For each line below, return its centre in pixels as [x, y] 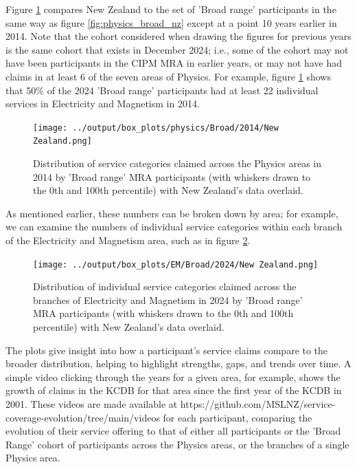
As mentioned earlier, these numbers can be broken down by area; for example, [172, 213]
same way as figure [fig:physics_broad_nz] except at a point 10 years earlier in [171, 22]
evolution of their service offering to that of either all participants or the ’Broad [173, 431]
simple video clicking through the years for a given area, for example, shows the [173, 377]
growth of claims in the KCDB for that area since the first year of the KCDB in [174, 390]
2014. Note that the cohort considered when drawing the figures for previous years [178, 36]
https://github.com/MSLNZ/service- [258, 404]
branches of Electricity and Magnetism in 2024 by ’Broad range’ [168, 299]
